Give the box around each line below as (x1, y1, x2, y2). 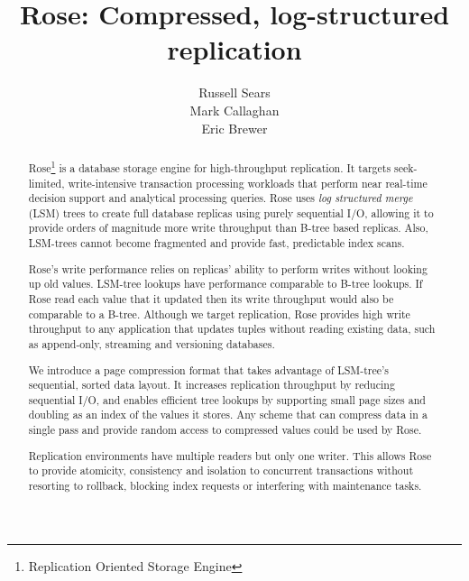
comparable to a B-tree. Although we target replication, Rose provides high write (28, 306, 410, 321)
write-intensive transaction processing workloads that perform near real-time (68, 175, 428, 190)
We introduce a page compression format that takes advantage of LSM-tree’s (28, 362, 389, 377)
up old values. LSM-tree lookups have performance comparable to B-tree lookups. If (28, 276, 423, 291)
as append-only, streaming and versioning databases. (28, 336, 275, 351)
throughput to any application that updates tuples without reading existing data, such (28, 321, 436, 337)
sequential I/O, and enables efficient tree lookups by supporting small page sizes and (28, 392, 426, 407)
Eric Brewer (201, 118, 268, 137)
